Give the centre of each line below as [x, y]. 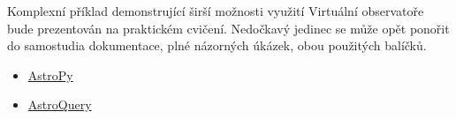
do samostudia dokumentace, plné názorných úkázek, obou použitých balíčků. [217, 45]
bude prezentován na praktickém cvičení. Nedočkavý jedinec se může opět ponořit [228, 28]
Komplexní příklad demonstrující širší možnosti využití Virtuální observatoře [216, 11]
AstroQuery [60, 104]
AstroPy [50, 74]
